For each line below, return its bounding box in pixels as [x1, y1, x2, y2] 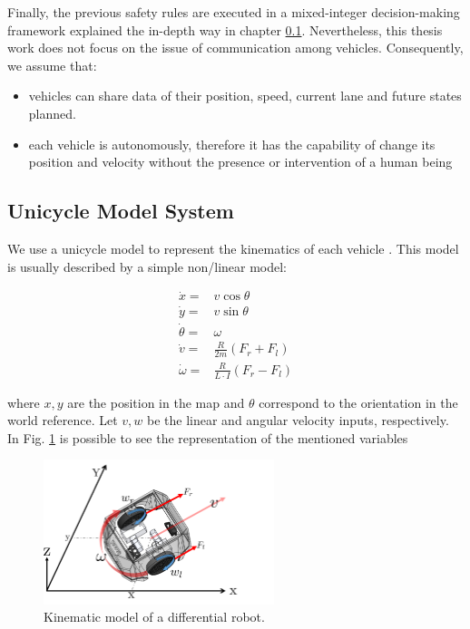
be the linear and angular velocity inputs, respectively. [147, 411, 449, 430]
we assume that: [7, 55, 97, 74]
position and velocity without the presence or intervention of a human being [28, 152, 453, 171]
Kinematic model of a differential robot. [44, 607, 265, 626]
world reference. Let [7, 411, 118, 430]
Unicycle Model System [7, 197, 234, 225]
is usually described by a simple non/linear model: [7, 256, 288, 276]
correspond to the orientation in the [259, 392, 458, 411]
